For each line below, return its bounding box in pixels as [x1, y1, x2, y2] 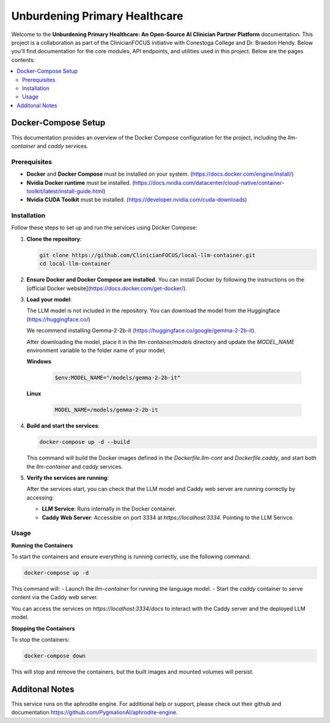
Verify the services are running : [26, 474, 109, 481]
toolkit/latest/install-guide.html [26, 187, 104, 195]
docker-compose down [24, 652, 86, 659]
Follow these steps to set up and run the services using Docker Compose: [11, 224, 198, 231]
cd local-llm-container [39, 260, 111, 268]
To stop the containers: [11, 636, 70, 643]
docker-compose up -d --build [39, 438, 130, 446]
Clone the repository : [26, 235, 82, 242]
